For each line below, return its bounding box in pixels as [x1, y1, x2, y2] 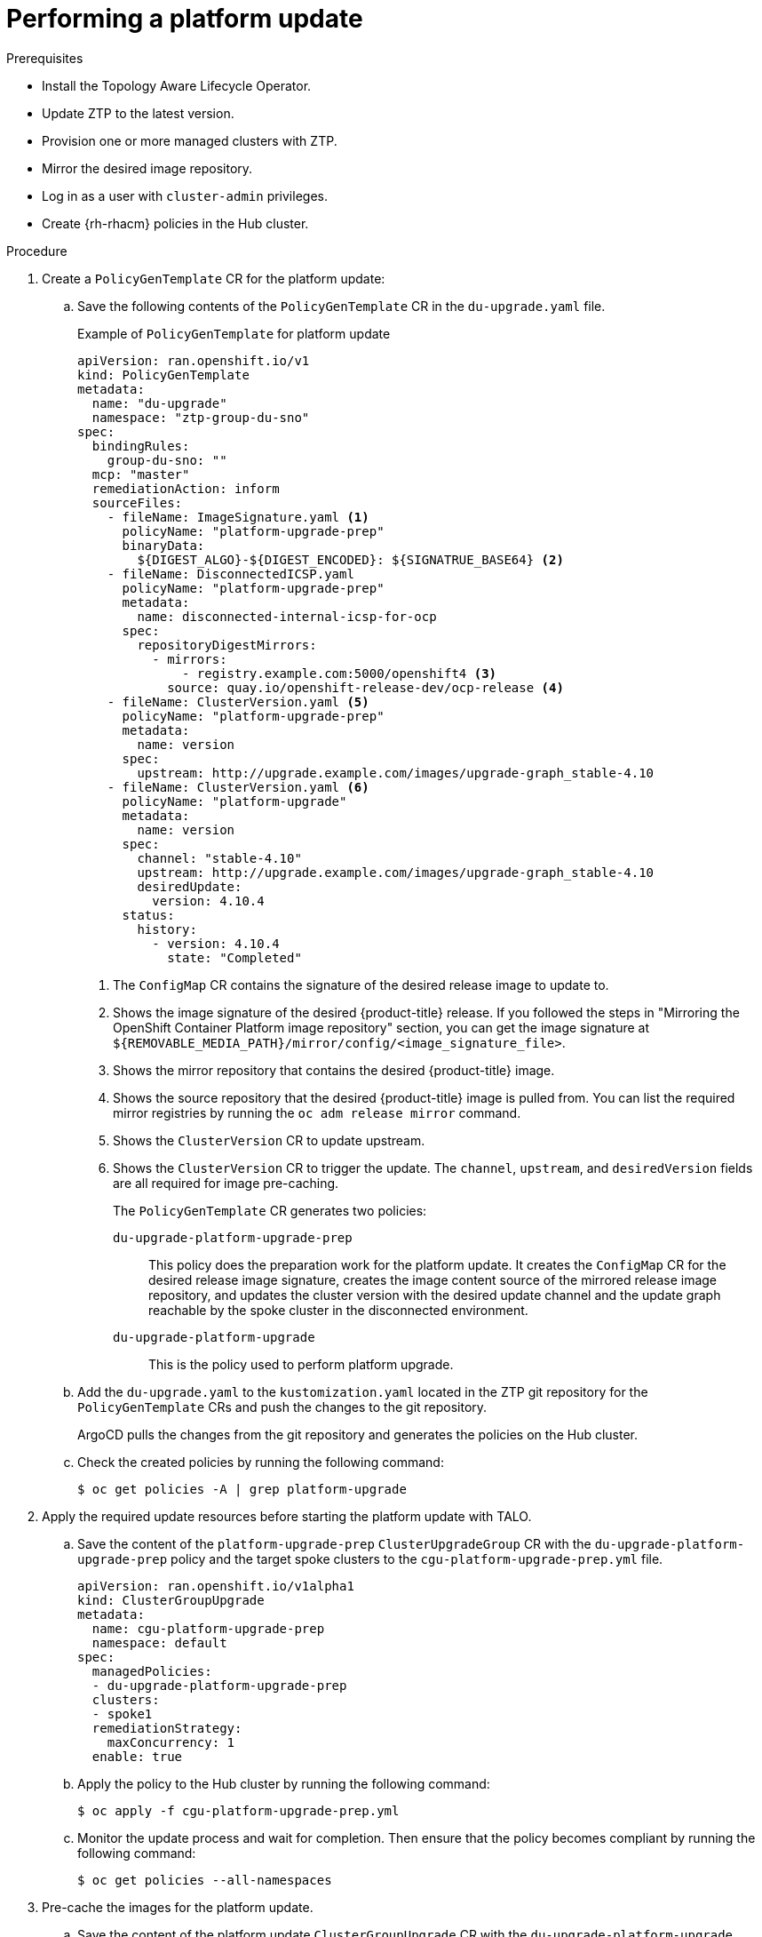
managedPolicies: [91, 1663, 212, 1678]
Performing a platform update [6, 4, 363, 34]
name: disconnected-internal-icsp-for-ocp [137, 609, 437, 624]
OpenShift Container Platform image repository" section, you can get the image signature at [113, 1019, 650, 1035]
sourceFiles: [91, 495, 183, 510]
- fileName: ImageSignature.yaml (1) [107, 509, 369, 524]
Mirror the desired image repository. [42, 160, 253, 176]
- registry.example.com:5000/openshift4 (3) [182, 666, 497, 681]
